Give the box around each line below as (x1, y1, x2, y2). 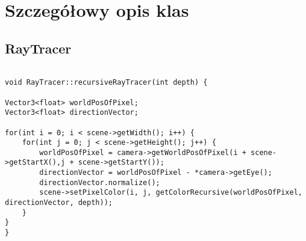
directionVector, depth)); (5, 198, 113, 207)
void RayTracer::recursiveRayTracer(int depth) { (5, 78, 208, 87)
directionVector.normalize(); (39, 178, 160, 187)
